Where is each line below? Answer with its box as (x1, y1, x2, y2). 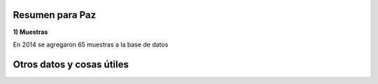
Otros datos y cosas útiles (13, 58, 129, 70)
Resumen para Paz (13, 9, 97, 21)
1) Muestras (13, 28, 48, 36)
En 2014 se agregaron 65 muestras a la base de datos (13, 40, 169, 49)
